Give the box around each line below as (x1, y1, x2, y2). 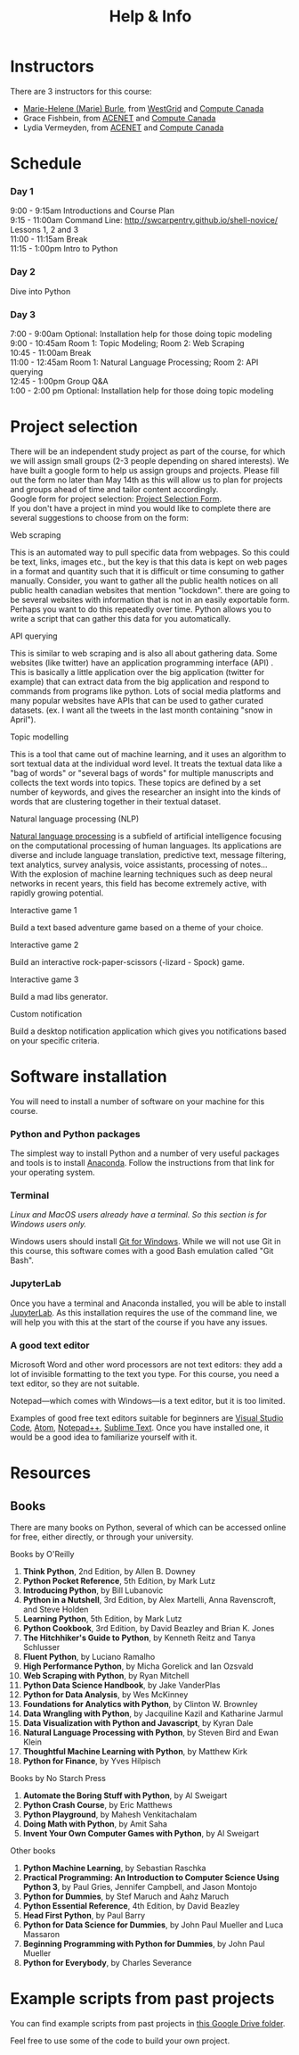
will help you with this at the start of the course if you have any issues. (10, 1316, 268, 1327)
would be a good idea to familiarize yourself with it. (10, 1432, 198, 1442)
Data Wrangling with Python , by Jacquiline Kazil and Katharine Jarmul (22, 1708, 284, 1719)
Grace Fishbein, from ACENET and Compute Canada (22, 112, 216, 123)
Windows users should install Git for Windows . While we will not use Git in (10, 1236, 281, 1247)
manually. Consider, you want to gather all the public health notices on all (10, 575, 279, 586)
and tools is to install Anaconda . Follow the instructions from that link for (10, 1158, 275, 1168)
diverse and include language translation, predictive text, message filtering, (10, 849, 287, 860)
